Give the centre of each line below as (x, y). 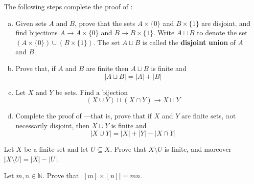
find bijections (36, 33)
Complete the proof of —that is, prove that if (84, 116)
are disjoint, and (226, 23)
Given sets (31, 23)
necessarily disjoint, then (52, 125)
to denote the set (222, 33)
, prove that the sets (105, 23)
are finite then (107, 68)
